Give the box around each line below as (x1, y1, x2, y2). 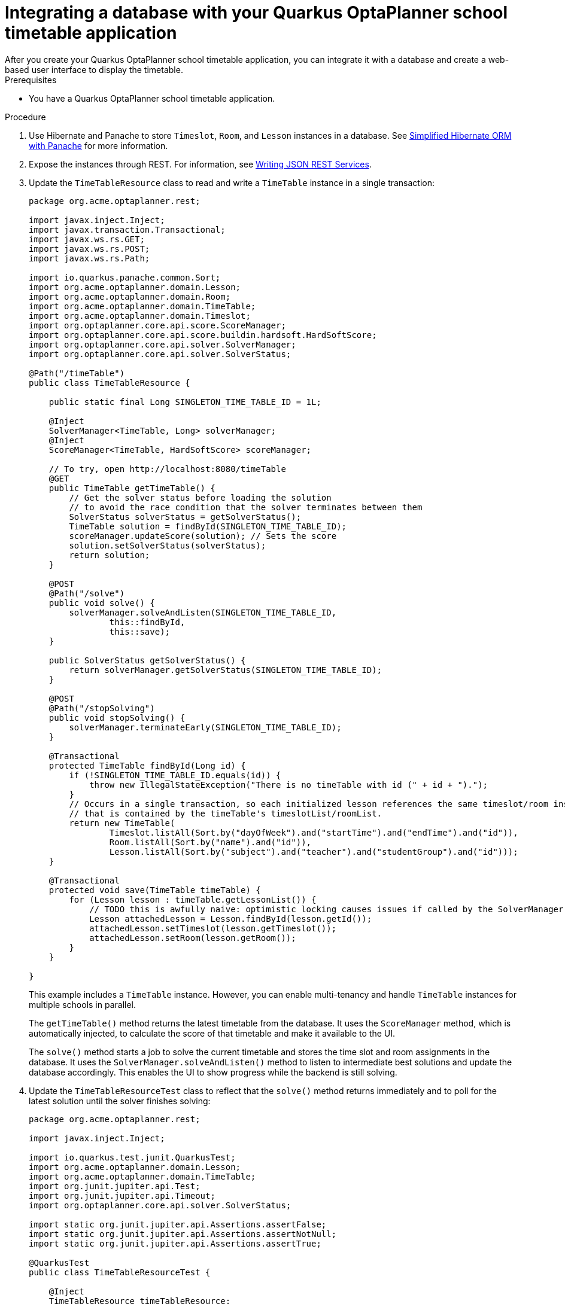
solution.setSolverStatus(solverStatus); (69, 540, 266, 550)
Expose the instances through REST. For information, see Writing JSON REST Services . (29, 159, 372, 169)
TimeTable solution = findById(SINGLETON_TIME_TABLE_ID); (69, 521, 347, 531)
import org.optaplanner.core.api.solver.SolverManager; (29, 339, 296, 349)
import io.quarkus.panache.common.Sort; (29, 272, 221, 282)
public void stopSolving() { (48, 712, 186, 723)
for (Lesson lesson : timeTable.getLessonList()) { (69, 894, 317, 904)
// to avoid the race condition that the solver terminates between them (69, 502, 423, 512)
